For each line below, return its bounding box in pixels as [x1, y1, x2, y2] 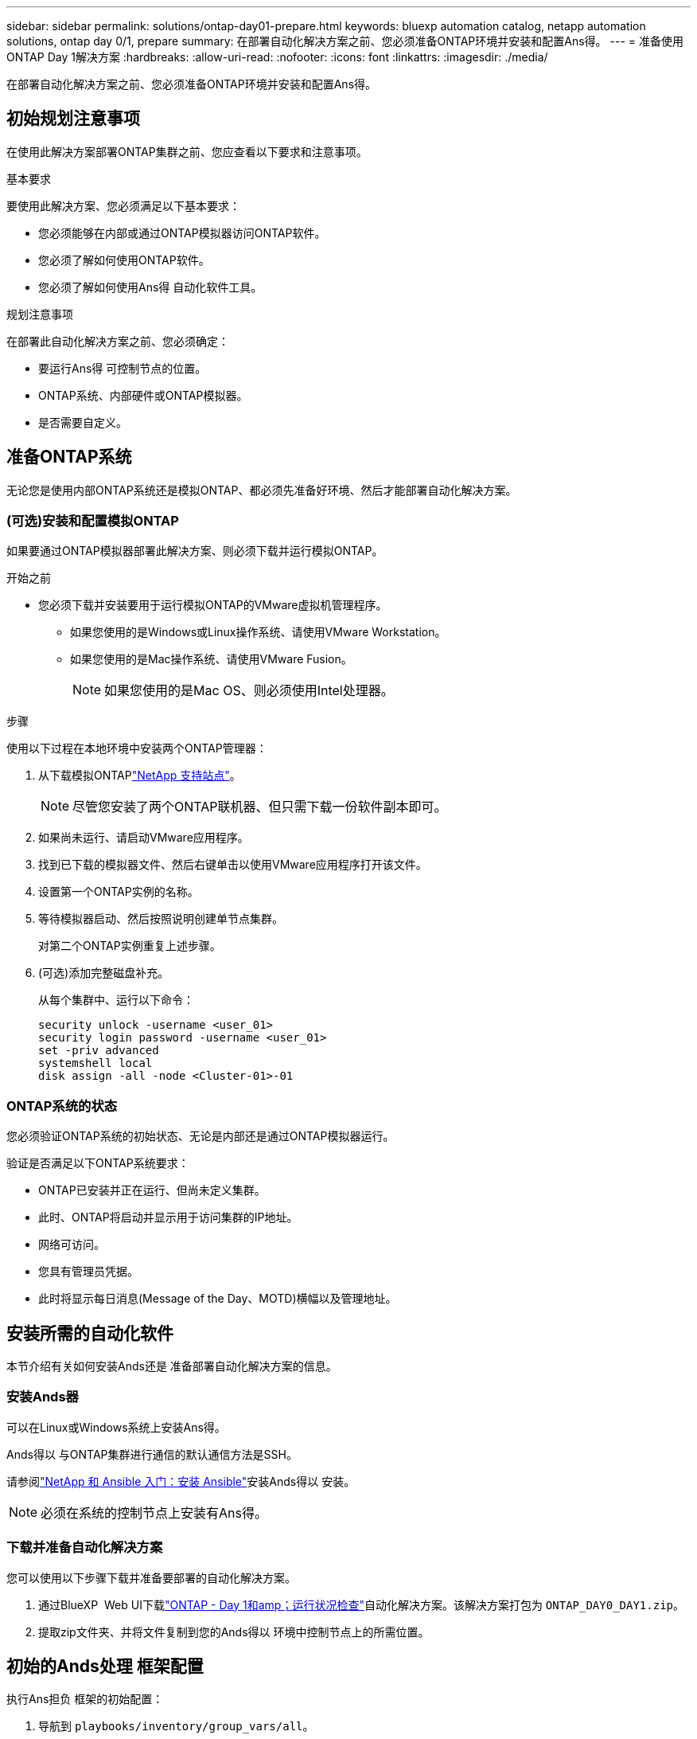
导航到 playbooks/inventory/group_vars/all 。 [38, 1719, 314, 1733]
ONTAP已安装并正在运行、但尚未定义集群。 [38, 1183, 266, 1198]
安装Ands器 [6, 1389, 79, 1405]
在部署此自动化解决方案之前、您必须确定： [6, 334, 229, 348]
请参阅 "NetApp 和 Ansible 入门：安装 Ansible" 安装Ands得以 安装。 [6, 1474, 356, 1488]
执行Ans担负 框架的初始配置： [6, 1692, 164, 1706]
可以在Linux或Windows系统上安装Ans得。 [6, 1420, 226, 1434]
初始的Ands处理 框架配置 [6, 1655, 204, 1676]
